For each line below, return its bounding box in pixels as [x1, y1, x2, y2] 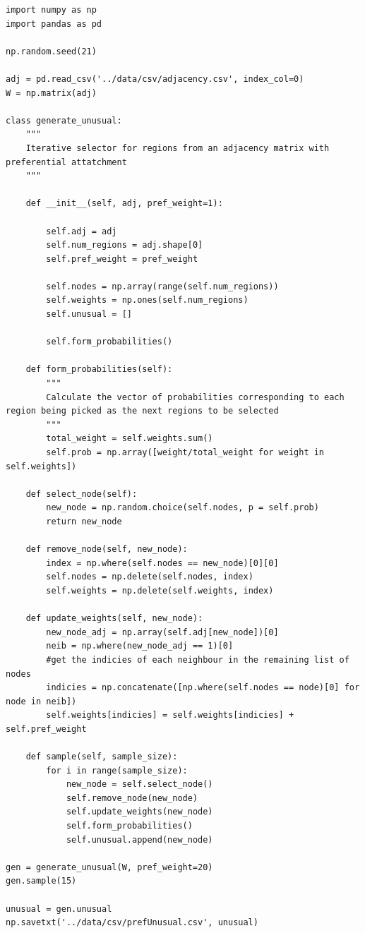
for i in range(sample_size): [46, 765, 188, 776]
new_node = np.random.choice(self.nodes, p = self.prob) [46, 502, 319, 513]
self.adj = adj [46, 226, 117, 236]
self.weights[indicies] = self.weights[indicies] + [46, 710, 294, 721]
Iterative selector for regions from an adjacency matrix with [25, 143, 330, 153]
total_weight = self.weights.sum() [46, 433, 213, 444]
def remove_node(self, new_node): [25, 544, 188, 555]
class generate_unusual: [6, 115, 122, 126]
